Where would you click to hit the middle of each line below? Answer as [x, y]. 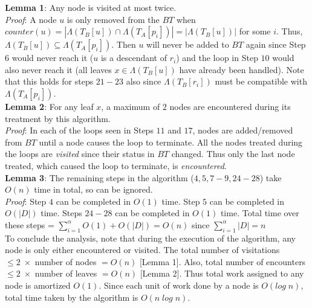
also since [144, 81]
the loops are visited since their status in [80, 154]
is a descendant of [134, 58]
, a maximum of [131, 106]
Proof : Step [26, 201]
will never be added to [188, 44]
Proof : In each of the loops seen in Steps [79, 130]
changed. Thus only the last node [233, 154]
